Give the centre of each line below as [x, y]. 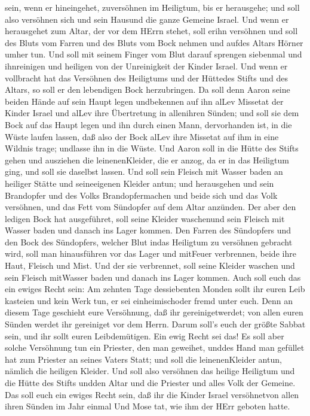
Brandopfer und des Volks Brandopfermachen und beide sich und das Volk [141, 195]
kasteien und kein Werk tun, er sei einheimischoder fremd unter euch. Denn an [149, 300]
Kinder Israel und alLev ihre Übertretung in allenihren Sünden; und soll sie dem [152, 113]
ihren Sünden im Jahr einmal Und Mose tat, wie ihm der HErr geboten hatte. [148, 406]
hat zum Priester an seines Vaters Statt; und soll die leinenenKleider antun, [143, 359]
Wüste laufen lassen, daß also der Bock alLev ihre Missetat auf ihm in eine [142, 136]
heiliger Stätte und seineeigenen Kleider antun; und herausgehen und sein [139, 183]
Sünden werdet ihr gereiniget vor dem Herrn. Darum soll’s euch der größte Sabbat [155, 324]
